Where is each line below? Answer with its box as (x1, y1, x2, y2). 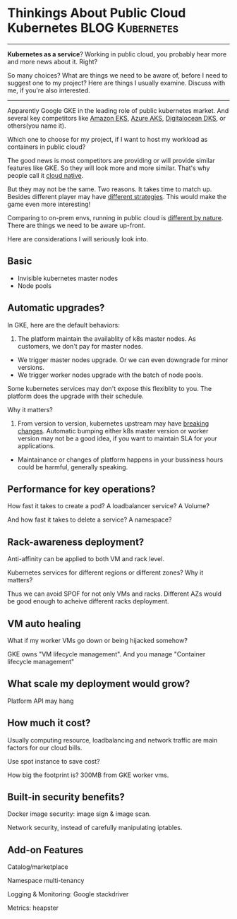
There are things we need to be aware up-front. (7, 221, 146, 229)
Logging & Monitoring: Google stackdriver (7, 890, 129, 899)
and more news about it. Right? (7, 57, 97, 66)
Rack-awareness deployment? (7, 536, 145, 548)
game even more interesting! (7, 200, 91, 208)
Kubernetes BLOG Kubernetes (7, 20, 178, 36)
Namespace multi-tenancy (7, 877, 85, 885)
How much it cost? (7, 717, 91, 729)
